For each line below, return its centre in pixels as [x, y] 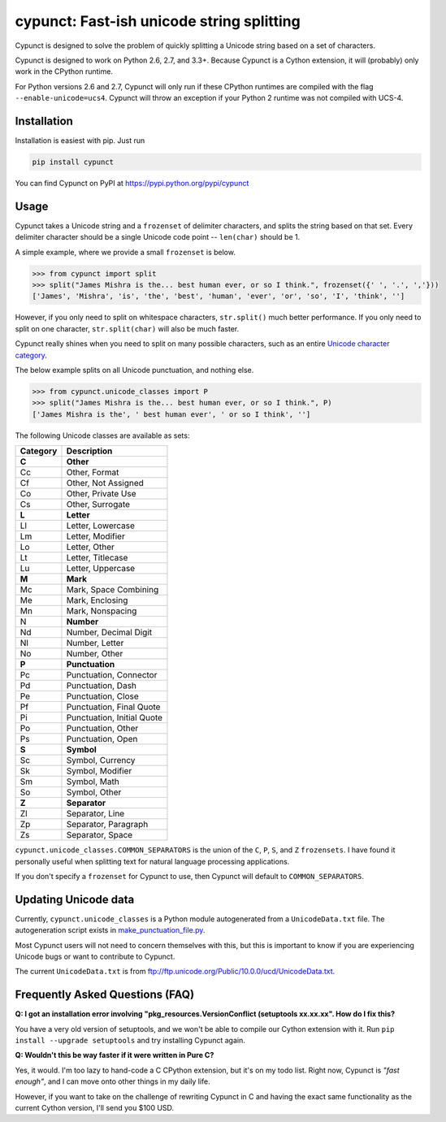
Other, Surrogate [98, 505]
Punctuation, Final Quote [113, 707]
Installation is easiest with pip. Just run [80, 141]
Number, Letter [95, 643]
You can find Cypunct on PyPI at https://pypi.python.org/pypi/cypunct [132, 183]
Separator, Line [95, 814]
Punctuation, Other [102, 729]
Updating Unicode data [75, 899]
